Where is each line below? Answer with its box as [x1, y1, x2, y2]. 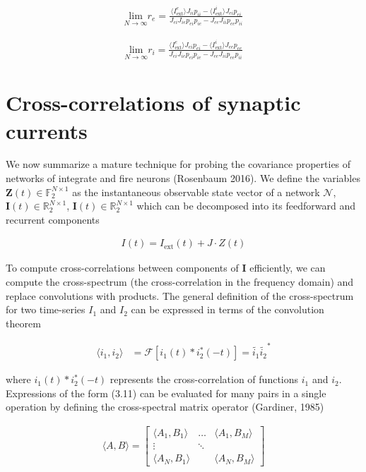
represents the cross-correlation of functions [110, 372, 299, 387]
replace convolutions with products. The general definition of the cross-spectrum [6, 288, 354, 303]
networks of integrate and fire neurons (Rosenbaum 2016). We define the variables [6, 171, 360, 186]
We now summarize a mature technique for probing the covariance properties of [6, 157, 351, 171]
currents [6, 116, 88, 145]
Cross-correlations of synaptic [6, 88, 301, 117]
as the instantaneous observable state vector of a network [72, 184, 320, 199]
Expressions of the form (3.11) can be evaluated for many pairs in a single [6, 385, 326, 400]
